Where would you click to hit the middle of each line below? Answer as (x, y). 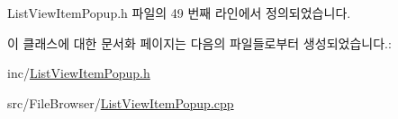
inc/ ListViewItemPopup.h (79, 73)
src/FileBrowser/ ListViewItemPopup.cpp (121, 102)
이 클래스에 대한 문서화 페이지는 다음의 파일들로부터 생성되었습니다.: (199, 42)
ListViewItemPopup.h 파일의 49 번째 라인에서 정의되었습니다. (179, 13)
